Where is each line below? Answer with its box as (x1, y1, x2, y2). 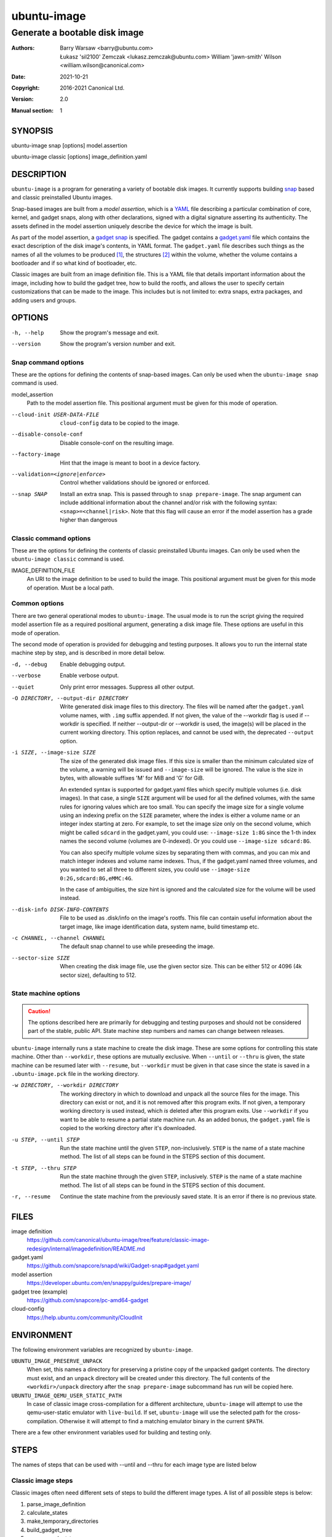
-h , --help (11, 329, 44, 336)
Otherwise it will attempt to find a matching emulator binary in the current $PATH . (59, 1417, 264, 1424)
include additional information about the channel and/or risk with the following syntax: (60, 499, 278, 507)
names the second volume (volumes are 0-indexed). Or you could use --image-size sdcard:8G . (60, 837, 312, 845)
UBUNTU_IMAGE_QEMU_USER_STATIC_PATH (11, 1392, 122, 1399)
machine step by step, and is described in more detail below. (11, 649, 165, 657)
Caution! (28, 1007, 51, 1014)
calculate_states (26, 1509, 68, 1517)
